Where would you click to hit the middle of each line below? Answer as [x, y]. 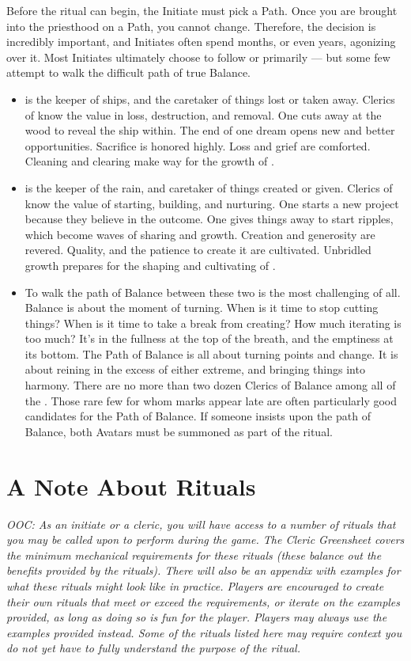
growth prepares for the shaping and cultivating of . [150, 265]
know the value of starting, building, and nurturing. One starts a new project [212, 203]
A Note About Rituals [131, 486]
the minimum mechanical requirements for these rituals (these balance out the [194, 555]
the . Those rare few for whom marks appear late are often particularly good [211, 400]
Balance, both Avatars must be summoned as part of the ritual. [179, 431]
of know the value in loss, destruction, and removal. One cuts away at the [203, 114]
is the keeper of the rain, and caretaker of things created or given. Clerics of [209, 187]
